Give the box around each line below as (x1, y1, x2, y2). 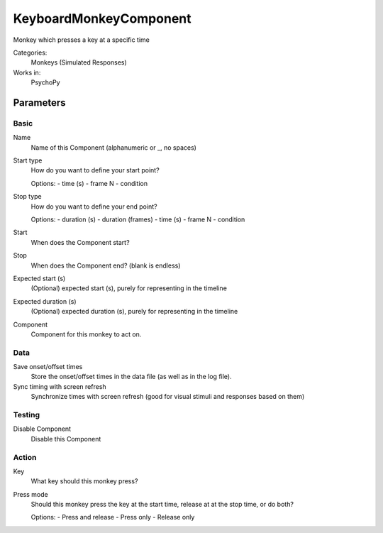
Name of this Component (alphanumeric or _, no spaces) (30, 143, 196, 152)
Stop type (13, 192, 42, 201)
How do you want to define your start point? (30, 166, 160, 175)
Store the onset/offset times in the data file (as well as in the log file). (30, 373, 232, 381)
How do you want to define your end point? (30, 202, 157, 211)
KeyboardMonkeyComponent (13, 11, 191, 26)
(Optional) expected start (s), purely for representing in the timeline (30, 284, 227, 292)
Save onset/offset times (13, 363, 83, 371)
